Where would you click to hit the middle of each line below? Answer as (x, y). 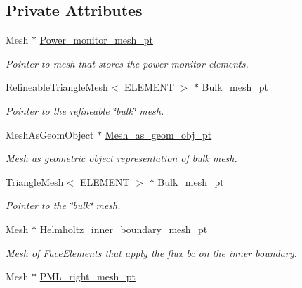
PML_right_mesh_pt (87, 276)
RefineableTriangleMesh (57, 87)
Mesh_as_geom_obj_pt (158, 134)
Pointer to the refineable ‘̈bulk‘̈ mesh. (85, 110)
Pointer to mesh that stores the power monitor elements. (127, 63)
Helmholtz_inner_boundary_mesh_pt (124, 228)
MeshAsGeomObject (50, 134)
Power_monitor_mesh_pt (97, 40)
